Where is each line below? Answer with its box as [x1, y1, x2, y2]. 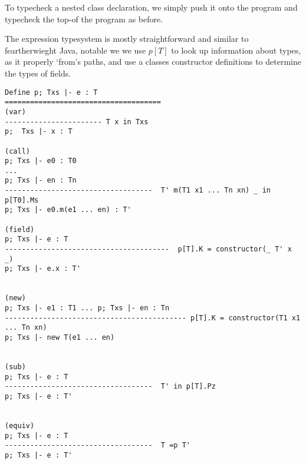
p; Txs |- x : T [5, 127, 73, 136]
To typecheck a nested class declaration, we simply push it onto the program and [5, 1, 298, 13]
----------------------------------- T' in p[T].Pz [5, 382, 216, 391]
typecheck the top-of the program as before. [5, 12, 163, 25]
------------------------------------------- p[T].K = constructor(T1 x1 [5, 313, 301, 322]
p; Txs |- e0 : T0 [5, 157, 77, 165]
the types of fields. [5, 67, 71, 79]
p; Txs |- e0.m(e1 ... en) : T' [5, 206, 131, 214]
